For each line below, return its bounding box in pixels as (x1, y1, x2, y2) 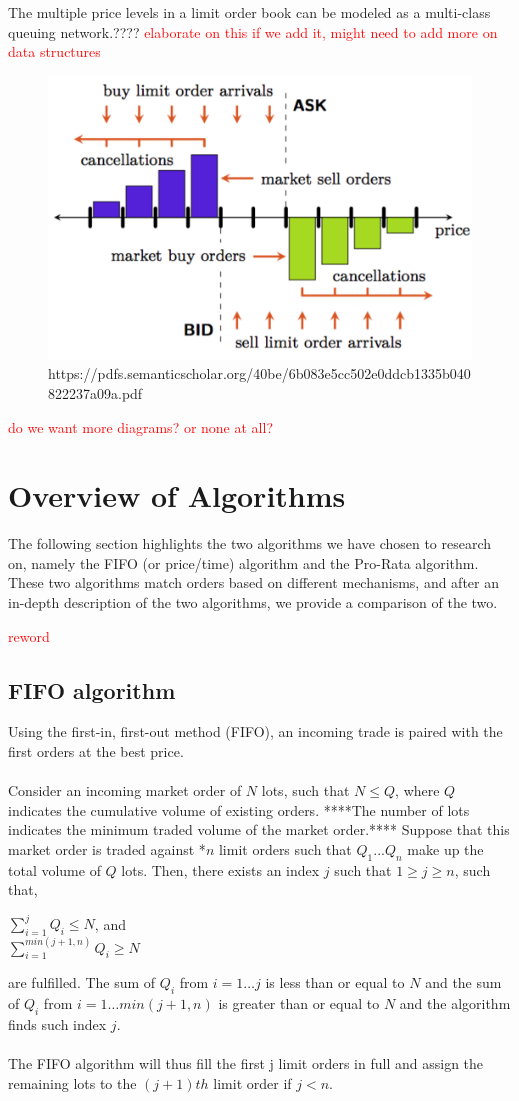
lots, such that (261, 780, 350, 801)
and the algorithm (399, 993, 511, 1014)
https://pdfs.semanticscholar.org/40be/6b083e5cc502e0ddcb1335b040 (48, 363, 471, 384)
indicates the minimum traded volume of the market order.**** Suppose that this (8, 819, 510, 840)
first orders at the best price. (8, 740, 184, 761)
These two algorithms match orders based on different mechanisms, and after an (8, 572, 499, 593)
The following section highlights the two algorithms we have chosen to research (8, 533, 492, 554)
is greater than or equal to (218, 993, 380, 1014)
